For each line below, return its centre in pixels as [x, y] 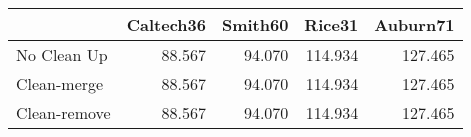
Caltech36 [166, 24]
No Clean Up [62, 54]
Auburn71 [414, 24]
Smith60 [255, 24]
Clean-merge [60, 83]
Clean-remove [63, 112]
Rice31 [331, 24]
